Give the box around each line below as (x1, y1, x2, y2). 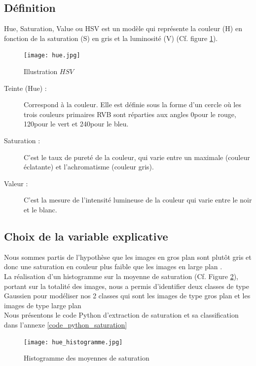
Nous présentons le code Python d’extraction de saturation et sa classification (4, 310, 239, 320)
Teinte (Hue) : (4, 82, 47, 93)
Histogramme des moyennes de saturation (24, 353, 149, 363)
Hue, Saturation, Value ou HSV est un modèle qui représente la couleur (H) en (4, 23, 242, 34)
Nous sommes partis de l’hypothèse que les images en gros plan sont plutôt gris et (4, 251, 252, 262)
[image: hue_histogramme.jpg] (24, 338, 123, 346)
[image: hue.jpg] (24, 52, 80, 59)
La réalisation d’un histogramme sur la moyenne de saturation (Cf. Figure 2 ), (4, 271, 238, 281)
